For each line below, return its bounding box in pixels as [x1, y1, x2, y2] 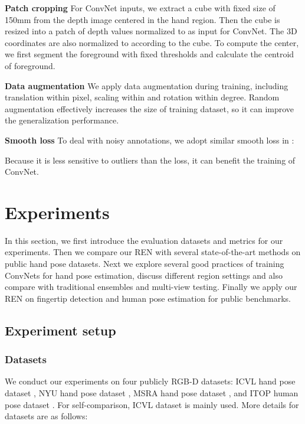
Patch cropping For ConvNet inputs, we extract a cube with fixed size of [5, 2, 276, 14]
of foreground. [5, 59, 55, 71]
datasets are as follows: [5, 410, 88, 422]
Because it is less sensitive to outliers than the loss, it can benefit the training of [5, 154, 296, 166]
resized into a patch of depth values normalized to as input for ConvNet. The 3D [5, 25, 297, 37]
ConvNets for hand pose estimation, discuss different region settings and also [5, 269, 283, 281]
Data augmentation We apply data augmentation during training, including [5, 79, 288, 92]
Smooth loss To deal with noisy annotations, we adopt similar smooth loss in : [5, 133, 294, 146]
